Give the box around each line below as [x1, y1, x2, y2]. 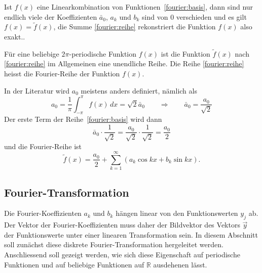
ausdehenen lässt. [153, 259, 207, 269]
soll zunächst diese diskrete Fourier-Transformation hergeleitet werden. [4, 239, 223, 250]
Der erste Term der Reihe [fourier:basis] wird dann [4, 114, 162, 124]
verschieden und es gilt [176, 11, 247, 22]
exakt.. [4, 31, 25, 41]
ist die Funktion [161, 48, 210, 59]
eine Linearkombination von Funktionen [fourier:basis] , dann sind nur [36, 2, 253, 12]
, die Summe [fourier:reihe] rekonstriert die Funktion [53, 21, 216, 32]
